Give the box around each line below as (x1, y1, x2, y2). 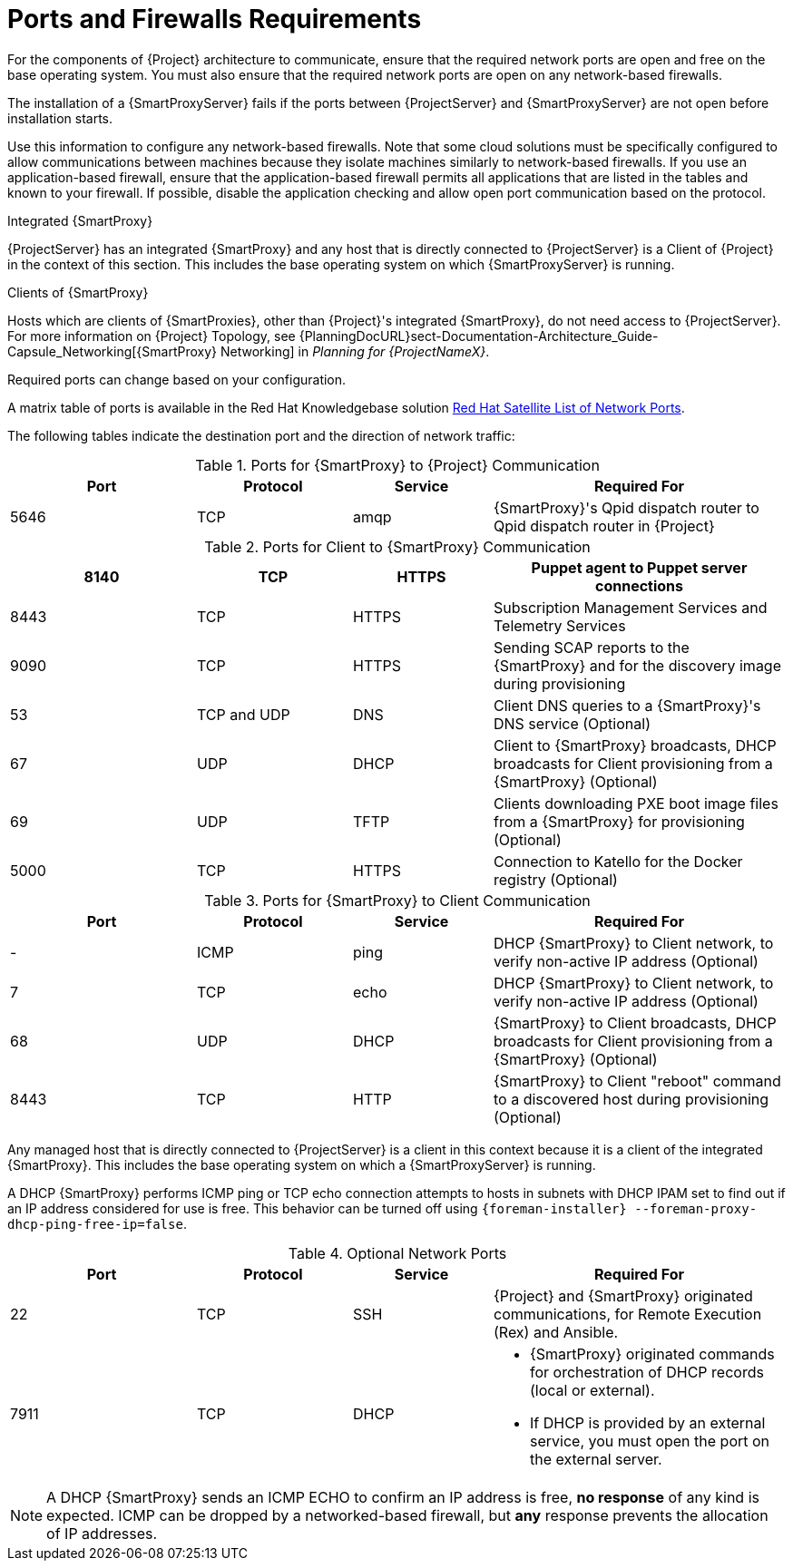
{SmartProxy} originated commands (530, 1344, 775, 1363)
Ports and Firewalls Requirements (7, 4, 422, 34)
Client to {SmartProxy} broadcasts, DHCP (494, 735, 777, 755)
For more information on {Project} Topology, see (7, 327, 296, 344)
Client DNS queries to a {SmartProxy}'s (494, 696, 761, 715)
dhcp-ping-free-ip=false (7, 1216, 183, 1232)
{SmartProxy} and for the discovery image (494, 656, 782, 675)
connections (594, 576, 684, 595)
